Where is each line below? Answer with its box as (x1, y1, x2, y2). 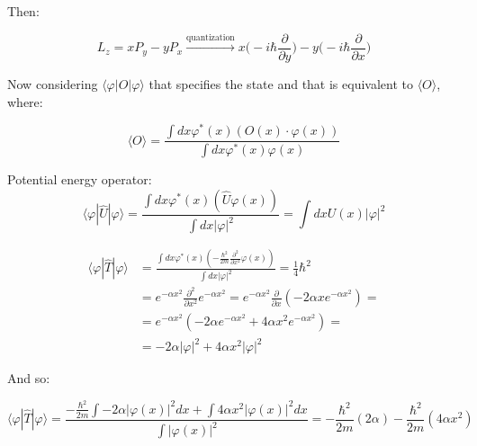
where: (7, 92, 43, 111)
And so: (7, 369, 50, 388)
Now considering (7, 74, 98, 93)
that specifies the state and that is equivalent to (148, 74, 413, 93)
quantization (186, 32, 235, 42)
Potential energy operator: (7, 170, 152, 189)
